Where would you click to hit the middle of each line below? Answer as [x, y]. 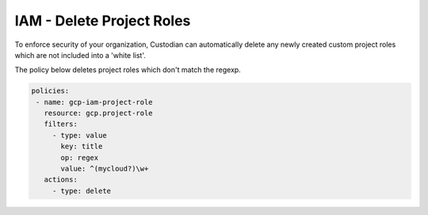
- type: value [79, 135]
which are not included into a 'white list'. [80, 55]
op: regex [80, 157]
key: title [82, 146]
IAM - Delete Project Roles [103, 21]
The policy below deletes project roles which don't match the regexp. [128, 70]
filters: [61, 124]
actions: [61, 180]
